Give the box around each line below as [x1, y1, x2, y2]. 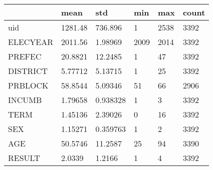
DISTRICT [8, 65, 48, 76]
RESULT [8, 152, 40, 163]
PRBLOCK [8, 79, 49, 91]
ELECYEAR [8, 36, 54, 47]
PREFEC [8, 50, 42, 62]
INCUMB [8, 94, 42, 105]
